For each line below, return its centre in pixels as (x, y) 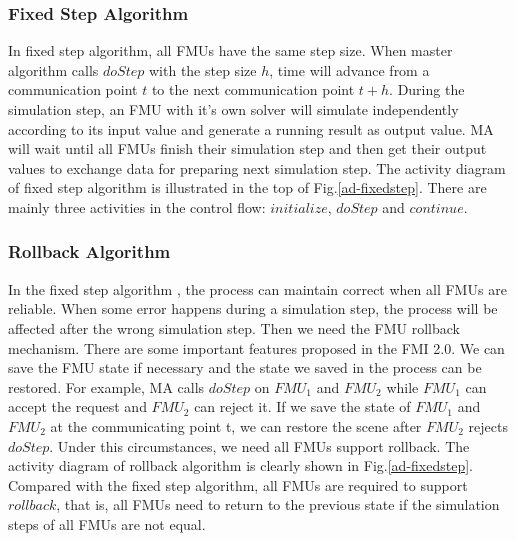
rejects (488, 425)
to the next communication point (253, 89)
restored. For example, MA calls (106, 386)
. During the (427, 89)
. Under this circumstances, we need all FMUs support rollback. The (259, 445)
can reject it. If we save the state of (302, 406)
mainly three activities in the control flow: (137, 206)
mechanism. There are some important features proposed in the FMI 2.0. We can (256, 347)
